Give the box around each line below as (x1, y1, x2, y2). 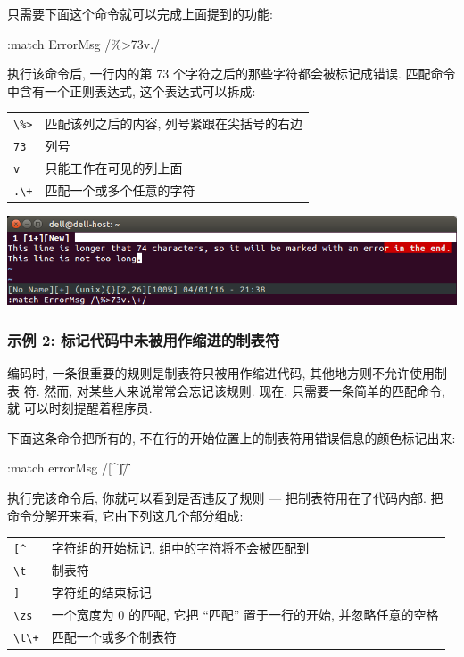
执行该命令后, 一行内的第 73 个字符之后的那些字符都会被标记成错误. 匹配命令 (7, 64, 456, 83)
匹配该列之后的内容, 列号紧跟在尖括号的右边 (45, 114, 303, 133)
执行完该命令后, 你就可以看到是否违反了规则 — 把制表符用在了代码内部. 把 (7, 488, 443, 506)
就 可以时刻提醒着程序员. (7, 398, 153, 417)
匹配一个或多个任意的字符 (45, 180, 195, 199)
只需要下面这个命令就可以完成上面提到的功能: (7, 4, 273, 22)
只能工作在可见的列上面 (45, 158, 183, 177)
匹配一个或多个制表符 (51, 627, 177, 645)
